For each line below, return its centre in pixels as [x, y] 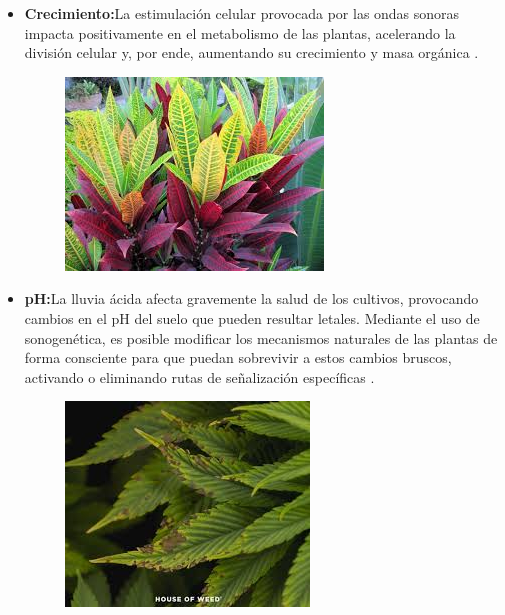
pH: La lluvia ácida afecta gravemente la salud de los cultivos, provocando [251, 298]
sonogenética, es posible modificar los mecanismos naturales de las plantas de [261, 337]
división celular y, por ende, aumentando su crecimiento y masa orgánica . [251, 52]
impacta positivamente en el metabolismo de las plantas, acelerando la [240, 32]
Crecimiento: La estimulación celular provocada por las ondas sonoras [242, 13]
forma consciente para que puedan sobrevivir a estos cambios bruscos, [238, 357]
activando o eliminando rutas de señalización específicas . [199, 376]
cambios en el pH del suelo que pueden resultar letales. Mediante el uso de [252, 317]
